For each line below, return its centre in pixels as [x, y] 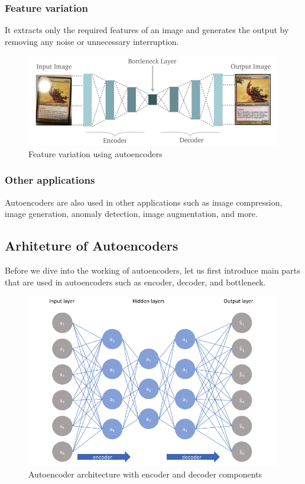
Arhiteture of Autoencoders [92, 246]
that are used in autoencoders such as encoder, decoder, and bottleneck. [135, 282]
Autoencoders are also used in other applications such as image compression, [144, 202]
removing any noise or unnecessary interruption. [92, 41]
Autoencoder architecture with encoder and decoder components [145, 474]
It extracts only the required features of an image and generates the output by [147, 30]
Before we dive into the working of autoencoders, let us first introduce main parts [152, 270]
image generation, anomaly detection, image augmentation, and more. [131, 214]
